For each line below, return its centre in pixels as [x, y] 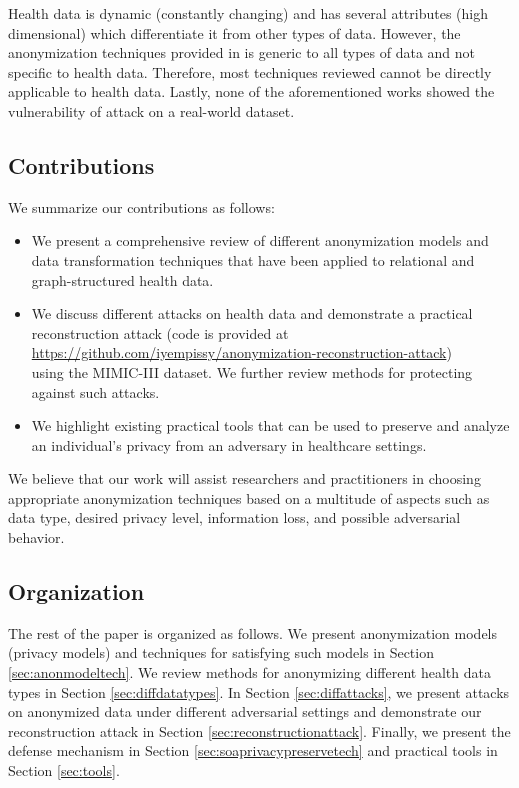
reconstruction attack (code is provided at [160, 332]
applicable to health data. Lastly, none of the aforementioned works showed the [251, 91]
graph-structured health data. [122, 279]
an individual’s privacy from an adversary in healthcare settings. [229, 444]
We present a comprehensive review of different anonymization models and [260, 240]
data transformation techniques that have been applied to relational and [253, 259]
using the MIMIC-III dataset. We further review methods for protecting [252, 371]
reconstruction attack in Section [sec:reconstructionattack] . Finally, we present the [259, 730]
